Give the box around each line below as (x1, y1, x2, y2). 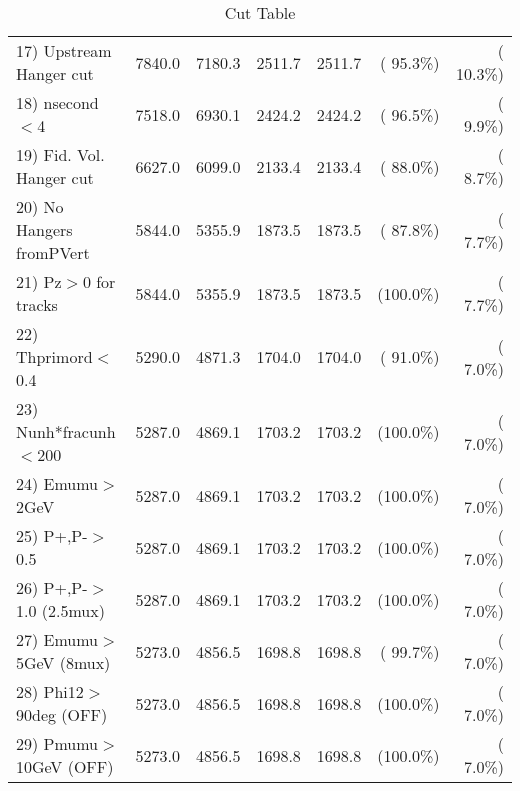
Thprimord (16, 345, 93, 368)
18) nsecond (16, 91, 99, 114)
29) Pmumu (16, 732, 99, 755)
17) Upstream (16, 39, 112, 62)
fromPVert (16, 241, 90, 264)
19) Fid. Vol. (16, 143, 105, 166)
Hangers (16, 218, 73, 241)
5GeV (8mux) (16, 651, 111, 674)
